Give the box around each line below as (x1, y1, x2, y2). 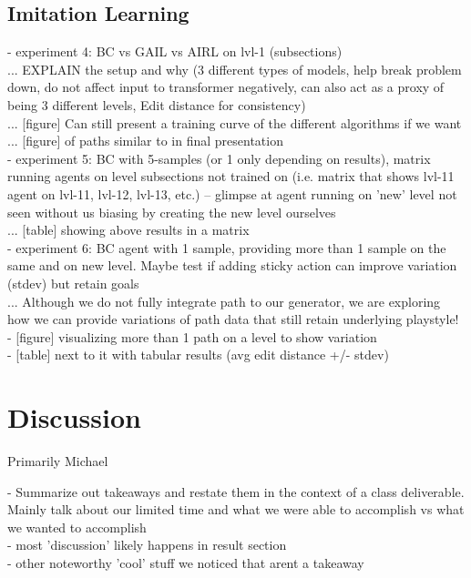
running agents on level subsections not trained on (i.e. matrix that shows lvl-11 (7, 167, 455, 186)
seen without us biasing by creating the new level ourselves (7, 202, 336, 221)
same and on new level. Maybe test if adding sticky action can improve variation (7, 256, 457, 275)
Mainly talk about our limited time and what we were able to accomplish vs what (7, 500, 465, 519)
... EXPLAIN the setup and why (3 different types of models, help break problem (7, 59, 462, 78)
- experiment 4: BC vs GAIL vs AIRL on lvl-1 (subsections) (7, 42, 343, 61)
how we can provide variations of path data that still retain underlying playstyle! (7, 309, 459, 329)
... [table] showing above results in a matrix (7, 220, 250, 239)
